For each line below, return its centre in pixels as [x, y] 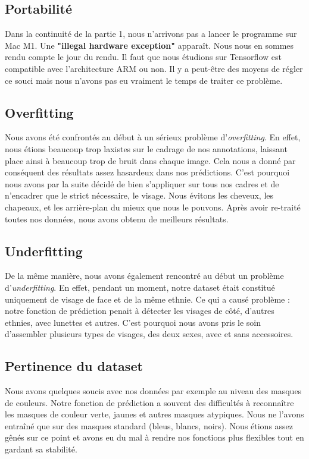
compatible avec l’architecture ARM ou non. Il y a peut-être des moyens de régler [154, 68]
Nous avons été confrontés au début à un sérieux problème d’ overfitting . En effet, [153, 137]
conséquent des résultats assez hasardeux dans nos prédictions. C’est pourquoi [147, 172]
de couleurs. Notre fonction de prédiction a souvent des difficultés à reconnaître [149, 402]
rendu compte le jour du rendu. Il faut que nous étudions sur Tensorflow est [143, 57]
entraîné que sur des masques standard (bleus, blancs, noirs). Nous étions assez [149, 425]
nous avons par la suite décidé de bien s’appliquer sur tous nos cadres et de [142, 183]
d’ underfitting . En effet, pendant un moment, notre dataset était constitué [140, 287]
